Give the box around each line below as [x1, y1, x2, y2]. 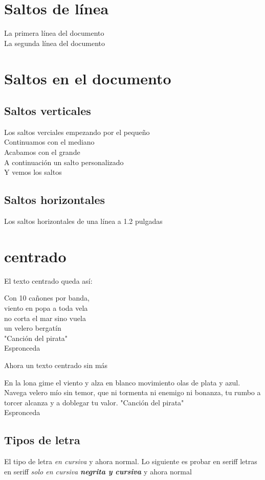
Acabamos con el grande [4, 147, 80, 157]
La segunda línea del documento [4, 37, 105, 48]
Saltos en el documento [4, 67, 171, 88]
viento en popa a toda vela [4, 302, 88, 313]
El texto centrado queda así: [4, 275, 93, 286]
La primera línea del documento [4, 28, 104, 38]
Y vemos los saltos [4, 167, 62, 177]
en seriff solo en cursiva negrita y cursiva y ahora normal [4, 466, 192, 476]
